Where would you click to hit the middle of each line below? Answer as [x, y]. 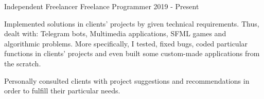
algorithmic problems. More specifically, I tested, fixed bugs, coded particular [126, 43]
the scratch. [23, 63]
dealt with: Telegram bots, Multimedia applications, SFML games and [115, 33]
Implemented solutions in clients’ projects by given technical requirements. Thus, [132, 23]
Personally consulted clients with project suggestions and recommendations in [127, 80]
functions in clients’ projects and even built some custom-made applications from [132, 53]
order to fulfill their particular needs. [62, 91]
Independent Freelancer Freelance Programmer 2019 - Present [102, 6]
